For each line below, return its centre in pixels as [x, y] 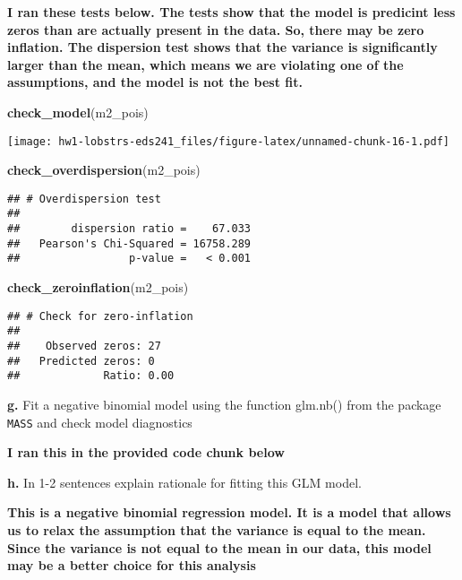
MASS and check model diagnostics [100, 422]
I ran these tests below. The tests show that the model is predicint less [231, 12]
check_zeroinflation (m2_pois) [98, 287]
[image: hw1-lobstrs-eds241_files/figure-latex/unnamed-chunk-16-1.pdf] [228, 141]
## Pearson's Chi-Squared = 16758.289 [129, 243]
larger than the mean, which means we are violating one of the [205, 64]
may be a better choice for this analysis [132, 565]
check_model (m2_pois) [78, 112]
